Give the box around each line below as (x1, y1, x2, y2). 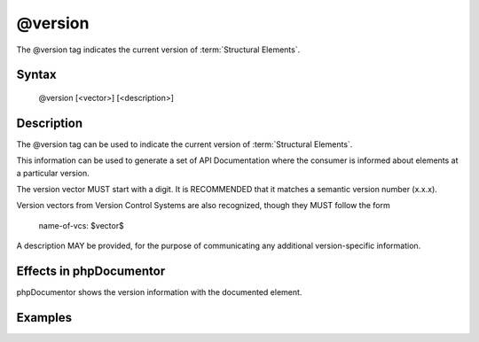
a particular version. (16, 167, 90, 178)
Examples (16, 310, 73, 325)
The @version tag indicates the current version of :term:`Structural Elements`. (16, 44, 301, 55)
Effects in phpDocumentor (16, 264, 166, 279)
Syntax (16, 67, 57, 82)
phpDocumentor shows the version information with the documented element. (16, 287, 302, 298)
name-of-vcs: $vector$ (38, 220, 124, 230)
